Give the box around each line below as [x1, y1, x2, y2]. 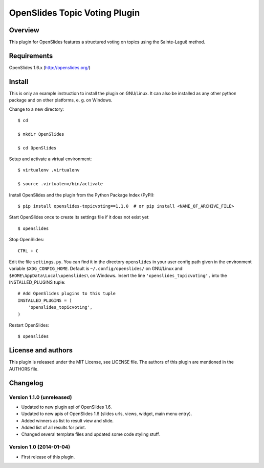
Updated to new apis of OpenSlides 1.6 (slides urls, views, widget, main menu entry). [21, 411, 192, 417]
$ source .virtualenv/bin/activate [18, 181, 103, 187]
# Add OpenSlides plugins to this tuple [18, 291, 116, 296]
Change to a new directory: [9, 106, 64, 112]
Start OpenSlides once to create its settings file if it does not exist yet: [9, 214, 150, 220]
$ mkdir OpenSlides [18, 131, 65, 137]
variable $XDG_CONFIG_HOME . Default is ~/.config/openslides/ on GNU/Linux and [9, 266, 183, 271]
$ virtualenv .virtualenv [18, 167, 80, 173]
